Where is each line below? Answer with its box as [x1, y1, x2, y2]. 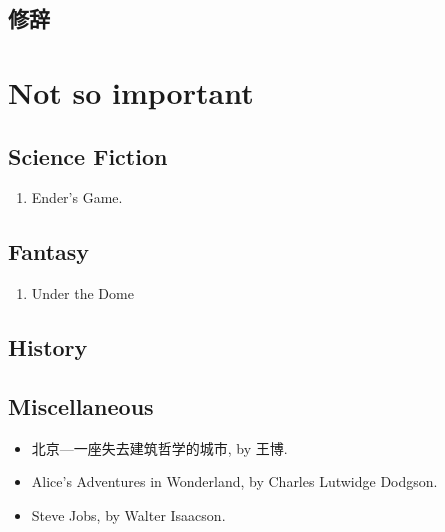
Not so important [8, 71, 254, 112]
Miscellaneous [8, 390, 154, 421]
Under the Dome [31, 283, 134, 304]
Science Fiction [8, 140, 168, 171]
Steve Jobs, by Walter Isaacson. [31, 504, 226, 525]
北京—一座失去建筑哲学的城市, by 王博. [31, 437, 288, 458]
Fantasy [8, 236, 90, 267]
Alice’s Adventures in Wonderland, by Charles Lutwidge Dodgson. [31, 471, 438, 492]
